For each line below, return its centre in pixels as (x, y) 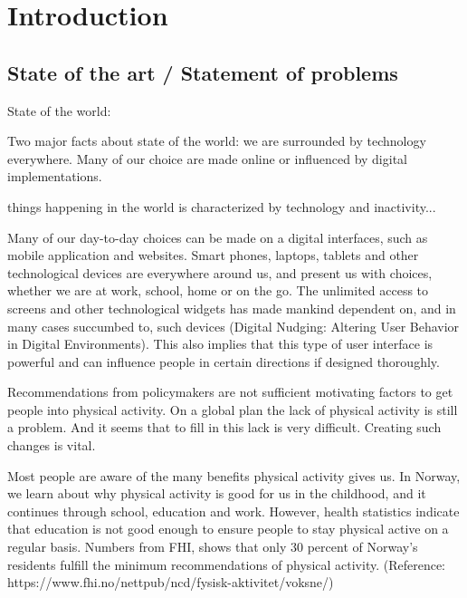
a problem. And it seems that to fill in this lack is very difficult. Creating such (224, 427)
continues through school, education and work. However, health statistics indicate (233, 511)
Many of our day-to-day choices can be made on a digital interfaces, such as (218, 237)
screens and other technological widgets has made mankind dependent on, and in (232, 308)
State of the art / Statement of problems (203, 72)
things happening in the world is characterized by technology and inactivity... (222, 206)
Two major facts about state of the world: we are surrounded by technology (217, 141)
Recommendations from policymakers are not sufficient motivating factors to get (230, 392)
